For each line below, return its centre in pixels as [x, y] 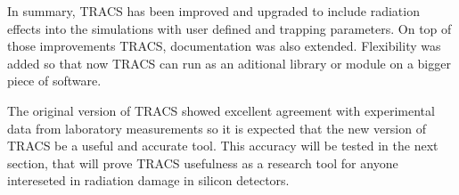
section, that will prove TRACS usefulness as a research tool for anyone [203, 162]
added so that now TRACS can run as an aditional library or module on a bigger [229, 63]
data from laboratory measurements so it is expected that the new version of [217, 128]
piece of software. [54, 81]
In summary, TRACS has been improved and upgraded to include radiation [213, 11]
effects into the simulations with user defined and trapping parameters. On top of [229, 28]
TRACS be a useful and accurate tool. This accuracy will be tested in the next [223, 146]
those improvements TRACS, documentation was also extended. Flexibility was [224, 46]
